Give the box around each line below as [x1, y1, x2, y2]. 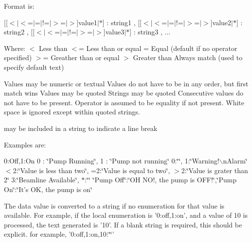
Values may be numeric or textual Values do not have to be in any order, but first [4, 78, 249, 88]
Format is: [4, 1, 35, 11]
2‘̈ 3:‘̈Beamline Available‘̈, [4, 175, 79, 185]
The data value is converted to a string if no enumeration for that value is [4, 200, 225, 210]
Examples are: [4, 139, 46, 149]
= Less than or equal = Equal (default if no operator [78, 43, 237, 53]
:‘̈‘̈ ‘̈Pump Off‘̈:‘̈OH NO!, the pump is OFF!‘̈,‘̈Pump [85, 175, 237, 185]
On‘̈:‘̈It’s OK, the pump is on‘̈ [4, 184, 92, 194]
